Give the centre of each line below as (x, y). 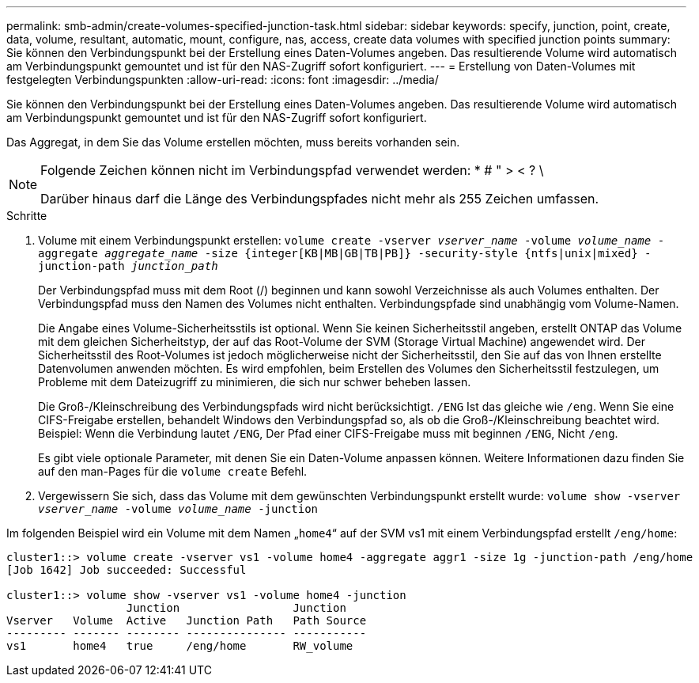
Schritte (27, 216)
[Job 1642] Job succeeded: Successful (127, 570)
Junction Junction (236, 608)
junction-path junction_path (128, 266)
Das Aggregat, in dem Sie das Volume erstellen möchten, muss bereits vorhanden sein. (233, 142)
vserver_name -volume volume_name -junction (178, 509)
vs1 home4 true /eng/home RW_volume (180, 646)
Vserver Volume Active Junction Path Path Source (187, 620)
